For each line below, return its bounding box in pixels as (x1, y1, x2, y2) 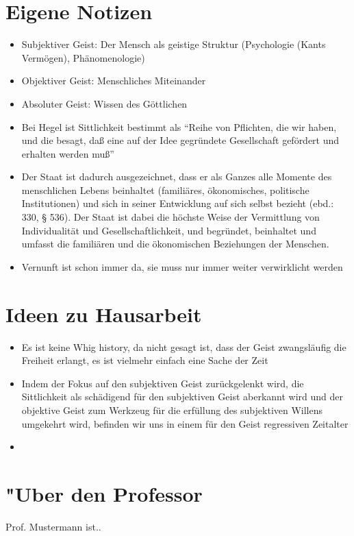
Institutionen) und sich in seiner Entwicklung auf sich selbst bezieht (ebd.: (21, 196, 334, 210)
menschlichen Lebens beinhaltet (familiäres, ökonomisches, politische (21, 182, 309, 197)
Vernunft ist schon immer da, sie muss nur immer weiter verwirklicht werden (21, 259, 343, 273)
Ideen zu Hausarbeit (5, 300, 202, 328)
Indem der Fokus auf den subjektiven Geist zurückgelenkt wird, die (21, 376, 304, 390)
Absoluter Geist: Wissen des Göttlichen (21, 96, 188, 110)
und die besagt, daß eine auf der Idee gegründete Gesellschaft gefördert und (21, 133, 340, 147)
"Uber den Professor (5, 479, 203, 507)
